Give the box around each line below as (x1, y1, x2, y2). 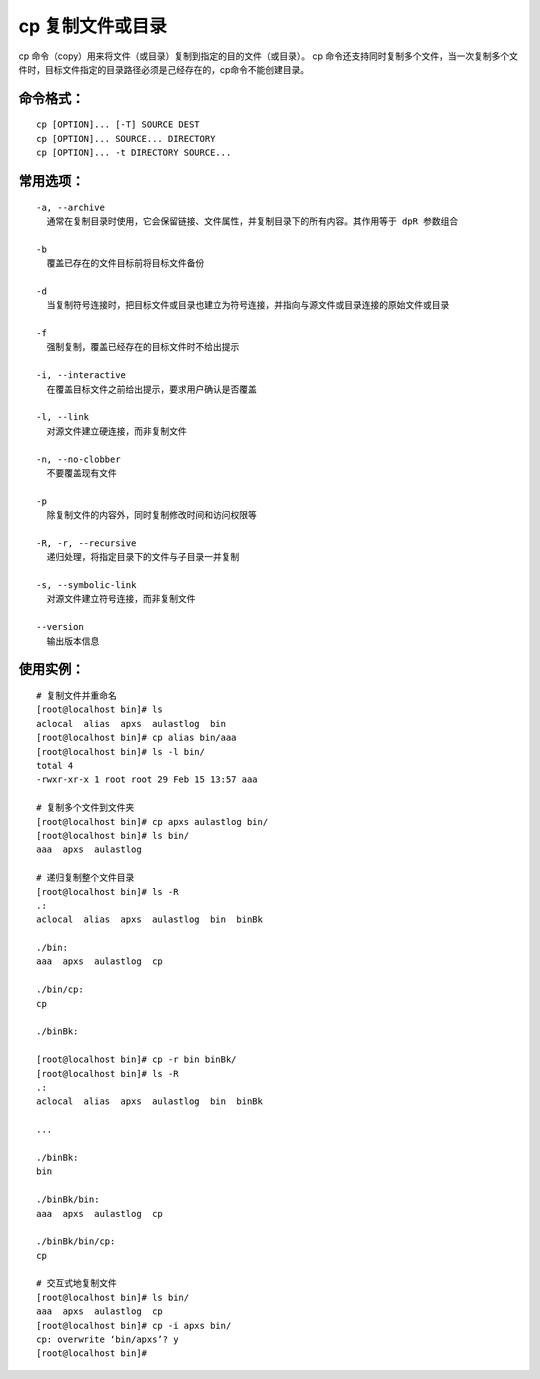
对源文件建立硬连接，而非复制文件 (46, 425, 187, 437)
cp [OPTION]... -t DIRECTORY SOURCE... (36, 147, 232, 159)
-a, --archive (36, 201, 105, 213)
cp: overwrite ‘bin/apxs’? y (36, 1334, 179, 1345)
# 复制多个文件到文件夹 (36, 802, 135, 814)
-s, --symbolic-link (36, 580, 137, 591)
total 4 (36, 760, 74, 771)
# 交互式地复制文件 (36, 1278, 117, 1289)
